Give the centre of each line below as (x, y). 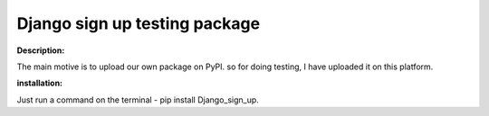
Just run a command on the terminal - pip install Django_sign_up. (138, 100)
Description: (41, 50)
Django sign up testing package (139, 23)
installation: (40, 83)
